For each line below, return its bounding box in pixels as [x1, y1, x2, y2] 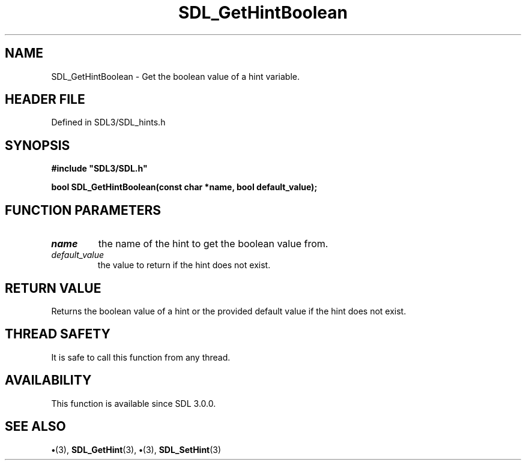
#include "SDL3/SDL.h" [51, 163, 148, 174]
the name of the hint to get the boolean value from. [98, 238, 328, 250]
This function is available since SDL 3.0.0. [51, 398, 216, 409]
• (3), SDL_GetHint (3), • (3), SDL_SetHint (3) [51, 444, 222, 455]
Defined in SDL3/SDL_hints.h [51, 117, 166, 128]
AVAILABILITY [5, 373, 92, 388]
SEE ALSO [5, 419, 66, 434]
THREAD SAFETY [5, 326, 110, 342]
